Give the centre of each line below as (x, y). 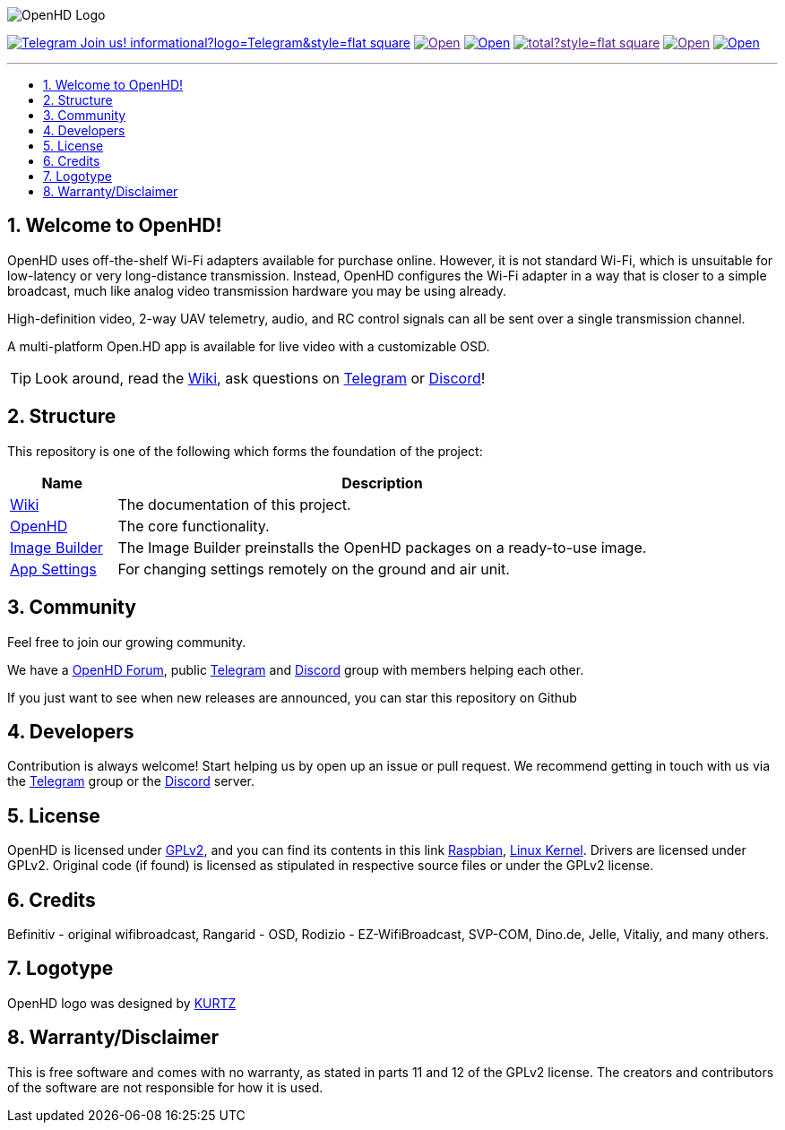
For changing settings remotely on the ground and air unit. (314, 569)
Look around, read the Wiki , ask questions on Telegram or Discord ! (260, 378)
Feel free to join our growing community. (127, 642)
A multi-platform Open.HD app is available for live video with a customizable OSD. (249, 346)
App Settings (53, 569)
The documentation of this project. (234, 504)
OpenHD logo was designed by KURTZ (122, 1003)
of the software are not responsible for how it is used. (165, 1087)
